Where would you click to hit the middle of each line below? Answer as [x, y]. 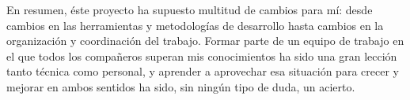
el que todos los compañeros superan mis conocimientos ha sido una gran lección [202, 56]
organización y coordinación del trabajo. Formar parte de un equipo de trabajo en [205, 41]
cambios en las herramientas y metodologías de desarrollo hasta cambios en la [195, 25]
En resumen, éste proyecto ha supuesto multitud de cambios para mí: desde [190, 9]
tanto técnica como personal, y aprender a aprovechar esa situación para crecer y [203, 71]
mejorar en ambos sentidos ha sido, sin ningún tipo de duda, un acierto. [181, 86]
